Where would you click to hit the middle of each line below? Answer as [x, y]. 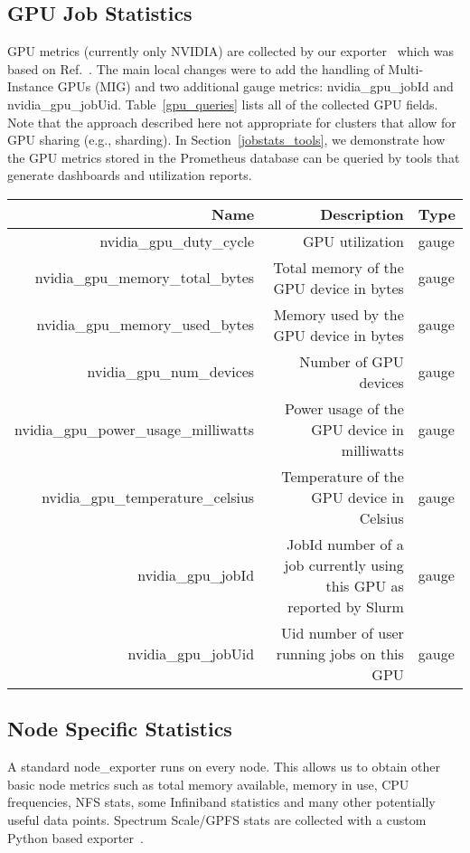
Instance [31, 86]
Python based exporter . [75, 837]
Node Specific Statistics [120, 729]
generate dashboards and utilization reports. [130, 175]
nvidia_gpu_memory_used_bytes [146, 325]
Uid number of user [343, 632]
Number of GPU [352, 361]
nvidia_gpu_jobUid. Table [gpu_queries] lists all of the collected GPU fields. [223, 104]
